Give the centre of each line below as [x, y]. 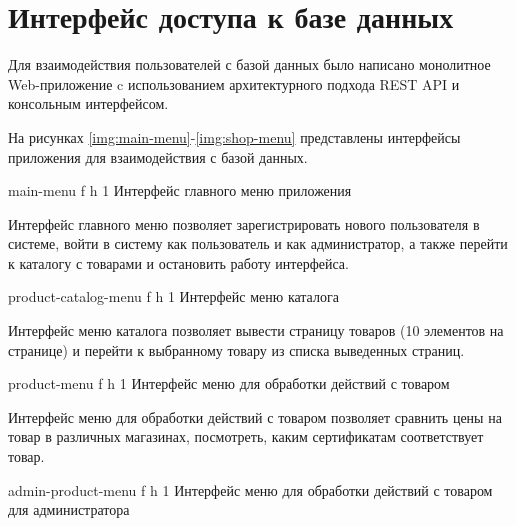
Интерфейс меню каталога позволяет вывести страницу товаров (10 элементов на [256, 330]
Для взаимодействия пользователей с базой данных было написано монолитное [249, 64]
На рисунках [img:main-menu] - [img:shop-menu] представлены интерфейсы [234, 136]
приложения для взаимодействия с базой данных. [158, 156]
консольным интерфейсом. [88, 103]
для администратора [69, 509]
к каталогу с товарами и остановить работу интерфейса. [178, 262]
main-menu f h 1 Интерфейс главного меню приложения [180, 190]
